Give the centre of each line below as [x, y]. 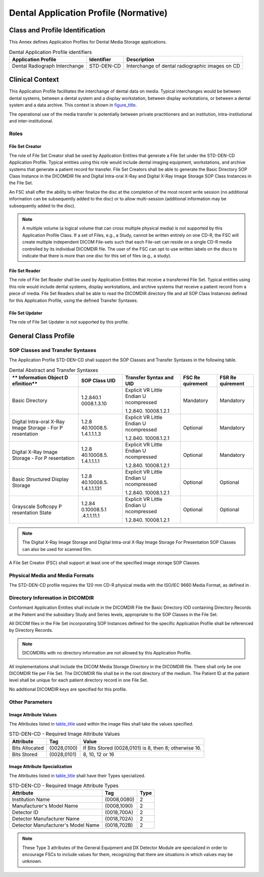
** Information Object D [40, 377]
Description [140, 59]
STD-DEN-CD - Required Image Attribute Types [64, 786]
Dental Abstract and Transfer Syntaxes [54, 370]
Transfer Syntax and [149, 377]
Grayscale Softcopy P [37, 506]
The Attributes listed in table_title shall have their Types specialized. [77, 776]
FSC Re [192, 377]
